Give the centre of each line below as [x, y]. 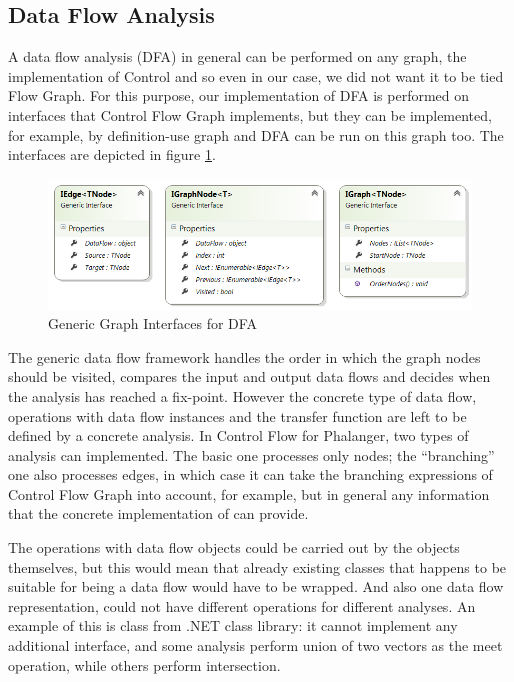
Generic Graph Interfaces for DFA [152, 323]
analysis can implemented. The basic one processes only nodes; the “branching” [251, 454]
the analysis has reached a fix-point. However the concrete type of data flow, [242, 395]
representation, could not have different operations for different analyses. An [242, 605]
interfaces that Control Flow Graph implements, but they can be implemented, [250, 114]
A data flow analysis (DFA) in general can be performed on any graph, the [237, 56]
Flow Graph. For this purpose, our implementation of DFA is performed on [239, 95]
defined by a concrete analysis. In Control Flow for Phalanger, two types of [238, 435]
